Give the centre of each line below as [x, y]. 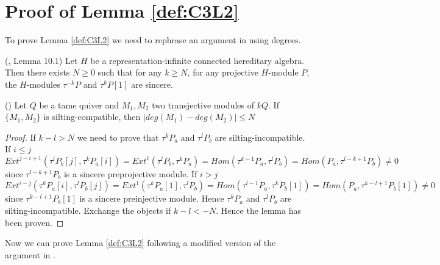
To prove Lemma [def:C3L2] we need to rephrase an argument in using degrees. [153, 40]
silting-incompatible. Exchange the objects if [88, 210]
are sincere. [152, 84]
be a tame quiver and [79, 104]
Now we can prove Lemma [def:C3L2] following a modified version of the [140, 243]
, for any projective [223, 72]
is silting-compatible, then [92, 117]
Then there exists [37, 72]
